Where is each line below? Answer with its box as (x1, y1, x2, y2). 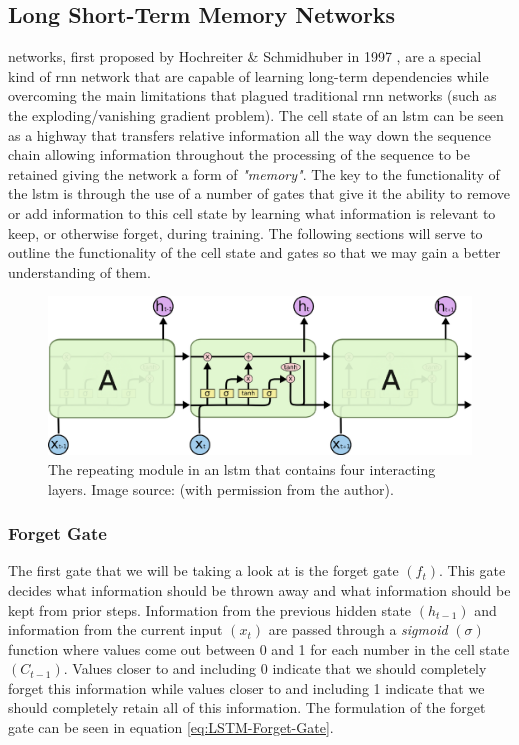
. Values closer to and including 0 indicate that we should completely (63, 658, 487, 679)
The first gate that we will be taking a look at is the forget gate (8, 560, 399, 581)
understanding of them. (8, 261, 151, 282)
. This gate (438, 560, 506, 581)
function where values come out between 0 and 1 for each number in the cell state (8, 638, 510, 659)
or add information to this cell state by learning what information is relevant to (8, 202, 496, 223)
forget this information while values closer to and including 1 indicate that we (8, 677, 485, 698)
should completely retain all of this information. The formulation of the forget (8, 697, 486, 718)
